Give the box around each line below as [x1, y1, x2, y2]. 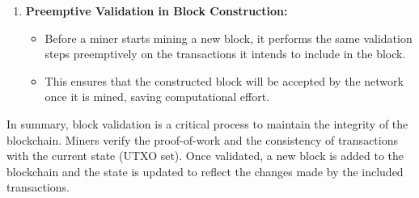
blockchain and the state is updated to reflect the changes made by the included [6, 162, 404, 179]
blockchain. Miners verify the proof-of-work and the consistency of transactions [6, 131, 398, 148]
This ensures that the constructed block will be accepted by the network [44, 72, 404, 89]
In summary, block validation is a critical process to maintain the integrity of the [6, 115, 408, 132]
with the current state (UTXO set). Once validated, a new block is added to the [6, 147, 404, 164]
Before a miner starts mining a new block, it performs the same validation [44, 29, 413, 46]
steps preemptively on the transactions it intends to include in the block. [44, 45, 406, 62]
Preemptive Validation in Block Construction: [25, 2, 288, 19]
